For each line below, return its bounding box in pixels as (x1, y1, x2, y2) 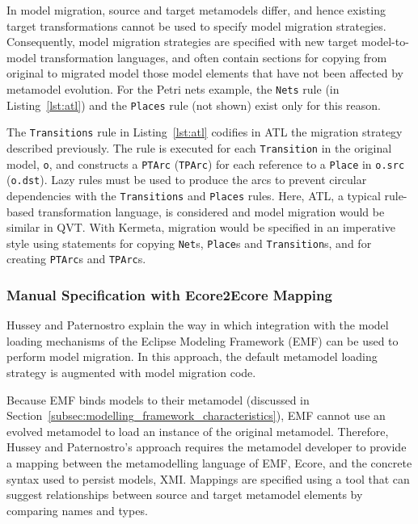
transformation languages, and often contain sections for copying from (40, 48, 387, 65)
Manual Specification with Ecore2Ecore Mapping (6, 284, 332, 304)
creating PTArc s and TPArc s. (6, 250, 146, 267)
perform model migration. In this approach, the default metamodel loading (6, 348, 378, 365)
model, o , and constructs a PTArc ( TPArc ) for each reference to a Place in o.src (6, 155, 405, 172)
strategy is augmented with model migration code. (6, 364, 256, 381)
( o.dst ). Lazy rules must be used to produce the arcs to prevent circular (6, 171, 367, 188)
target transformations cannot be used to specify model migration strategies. (6, 17, 386, 34)
